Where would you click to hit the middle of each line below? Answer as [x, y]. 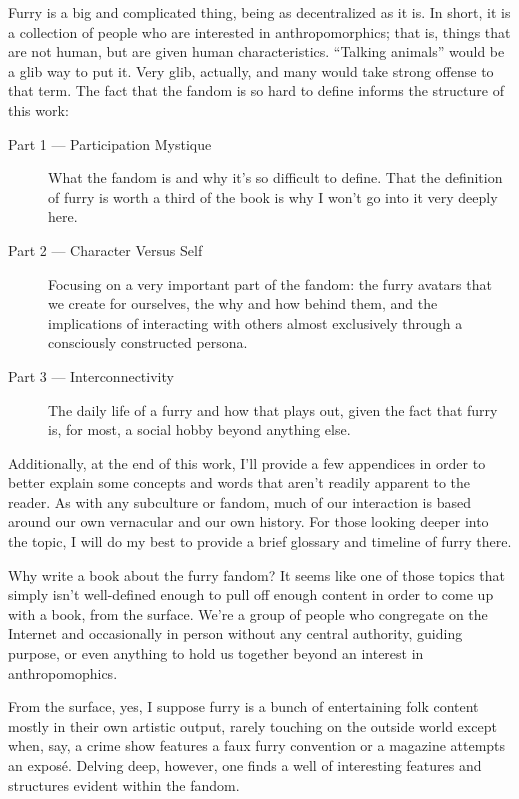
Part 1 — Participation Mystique [110, 143]
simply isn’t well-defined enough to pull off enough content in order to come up [251, 594]
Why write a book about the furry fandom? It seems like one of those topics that [257, 574]
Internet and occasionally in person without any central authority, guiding [235, 633]
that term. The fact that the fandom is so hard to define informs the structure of [256, 90]
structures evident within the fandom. [124, 784]
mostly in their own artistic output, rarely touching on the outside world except [252, 725]
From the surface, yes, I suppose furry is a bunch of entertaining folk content [243, 706]
